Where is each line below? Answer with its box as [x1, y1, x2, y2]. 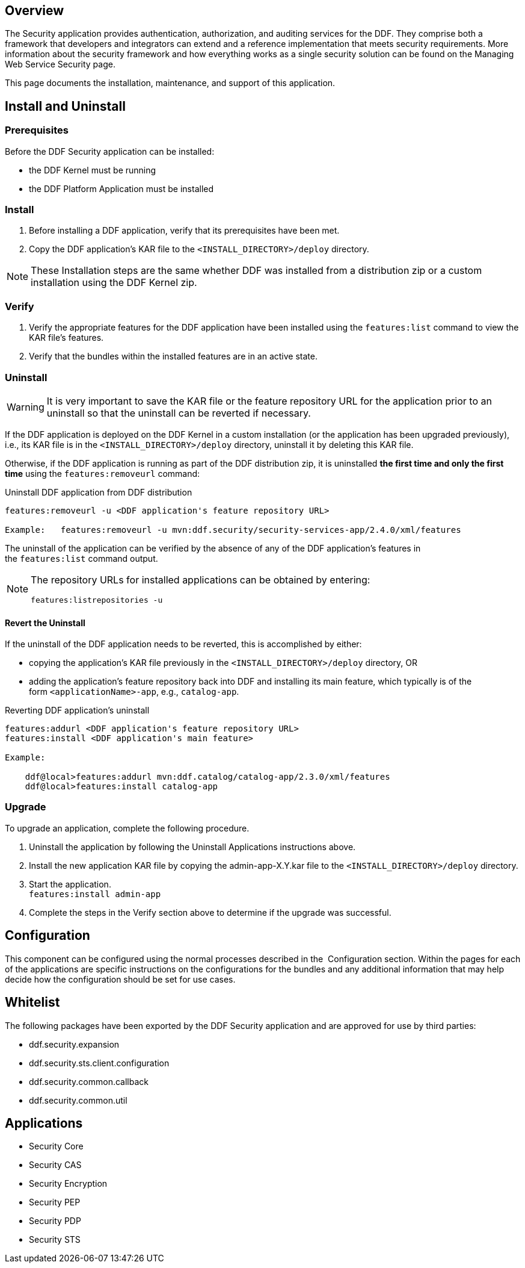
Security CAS [29, 1160, 82, 1170]
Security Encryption [29, 1178, 108, 1189]
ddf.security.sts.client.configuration [29, 1057, 170, 1068]
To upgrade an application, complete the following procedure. [5, 822, 250, 833]
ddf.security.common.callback [29, 1076, 149, 1087]
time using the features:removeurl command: [5, 468, 200, 479]
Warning [7, 400, 45, 413]
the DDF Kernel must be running [29, 164, 156, 175]
